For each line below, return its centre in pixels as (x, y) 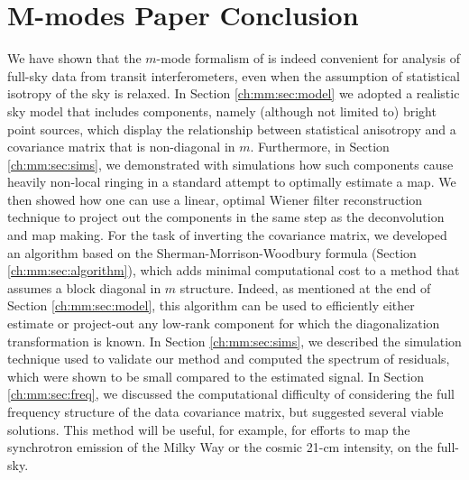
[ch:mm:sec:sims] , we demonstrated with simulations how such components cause (230, 164)
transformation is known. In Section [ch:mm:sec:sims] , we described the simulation (234, 341)
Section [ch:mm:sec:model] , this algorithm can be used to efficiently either (211, 305)
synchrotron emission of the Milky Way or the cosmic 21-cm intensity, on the (220, 447)
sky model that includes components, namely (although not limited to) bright (222, 111)
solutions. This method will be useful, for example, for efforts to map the (209, 429)
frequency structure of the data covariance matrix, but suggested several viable (225, 411)
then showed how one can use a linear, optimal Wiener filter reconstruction (215, 199)
